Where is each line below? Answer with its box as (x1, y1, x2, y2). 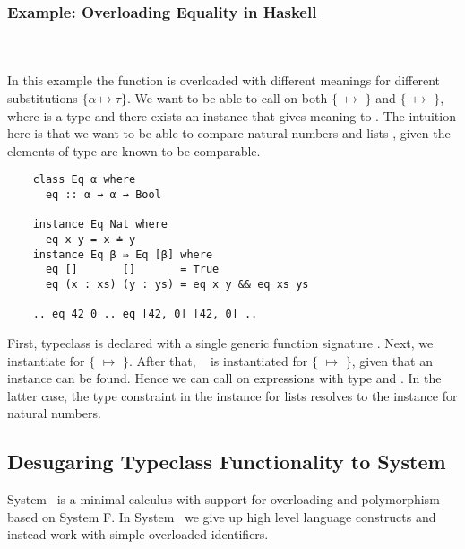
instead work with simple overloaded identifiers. (7, 525, 269, 544)
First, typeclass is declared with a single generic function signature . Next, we (7, 333, 434, 352)
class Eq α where (32, 173, 136, 187)
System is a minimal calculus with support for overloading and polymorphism (7, 490, 440, 509)
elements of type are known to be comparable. (7, 141, 261, 160)
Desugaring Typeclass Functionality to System (7, 448, 446, 475)
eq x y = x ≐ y (45, 233, 136, 246)
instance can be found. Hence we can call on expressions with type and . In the (7, 369, 442, 388)
